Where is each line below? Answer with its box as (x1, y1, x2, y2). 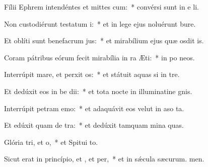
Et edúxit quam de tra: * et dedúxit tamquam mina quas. (4, 120, 184, 130)
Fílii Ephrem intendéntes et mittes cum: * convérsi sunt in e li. (4, 2, 199, 12)
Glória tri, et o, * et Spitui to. (4, 136, 98, 147)
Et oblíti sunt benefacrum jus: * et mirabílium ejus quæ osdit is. (4, 35, 204, 46)
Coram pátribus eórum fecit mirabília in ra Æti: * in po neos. (4, 52, 195, 62)
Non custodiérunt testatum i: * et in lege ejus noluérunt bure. (4, 18, 196, 29)
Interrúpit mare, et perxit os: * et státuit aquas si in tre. (4, 69, 180, 79)
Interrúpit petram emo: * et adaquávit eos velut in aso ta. (4, 103, 184, 113)
